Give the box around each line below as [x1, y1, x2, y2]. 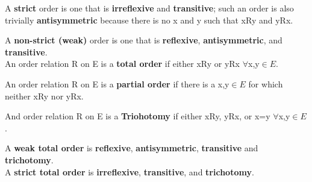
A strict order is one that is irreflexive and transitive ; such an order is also [5, 2, 294, 14]
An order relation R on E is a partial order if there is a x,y [5, 77, 229, 90]
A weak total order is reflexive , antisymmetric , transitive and [5, 142, 258, 154]
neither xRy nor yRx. [5, 89, 84, 102]
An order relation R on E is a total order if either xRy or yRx [5, 57, 240, 70]
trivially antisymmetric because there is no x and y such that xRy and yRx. [5, 13, 293, 26]
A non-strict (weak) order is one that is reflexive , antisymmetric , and [5, 34, 282, 46]
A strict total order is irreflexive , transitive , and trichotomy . [5, 165, 254, 178]
